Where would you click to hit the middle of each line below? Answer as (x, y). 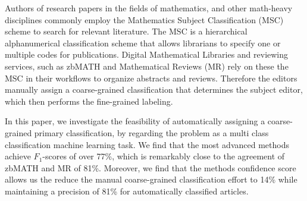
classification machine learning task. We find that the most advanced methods (147, 144)
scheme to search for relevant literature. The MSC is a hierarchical (126, 31)
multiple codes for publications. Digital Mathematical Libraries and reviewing (147, 54)
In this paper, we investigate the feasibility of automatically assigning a (135, 121)
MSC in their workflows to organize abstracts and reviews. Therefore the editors (151, 78)
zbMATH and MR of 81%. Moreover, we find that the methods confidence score (151, 167)
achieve (18, 156)
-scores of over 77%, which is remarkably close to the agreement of (164, 156)
